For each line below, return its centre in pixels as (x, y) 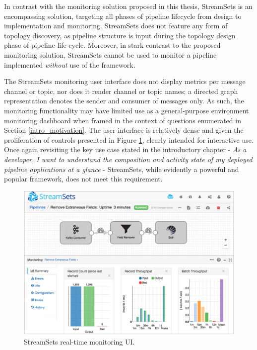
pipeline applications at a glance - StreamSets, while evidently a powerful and (122, 169)
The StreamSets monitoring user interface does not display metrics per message (125, 81)
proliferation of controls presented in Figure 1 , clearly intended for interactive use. (129, 139)
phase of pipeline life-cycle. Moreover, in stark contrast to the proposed (112, 45)
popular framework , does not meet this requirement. (83, 179)
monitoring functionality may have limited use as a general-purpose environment (127, 110)
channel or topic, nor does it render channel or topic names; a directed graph (121, 91)
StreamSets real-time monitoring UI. (79, 341)
